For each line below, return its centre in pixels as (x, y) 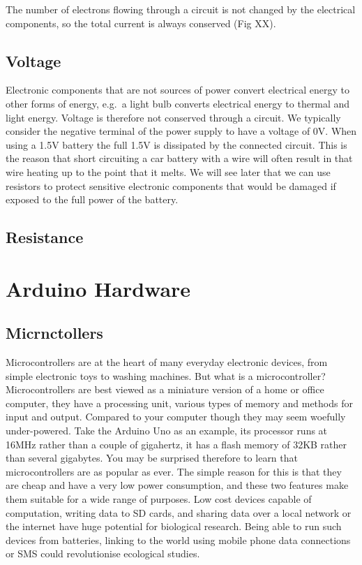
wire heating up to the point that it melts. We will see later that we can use (168, 171)
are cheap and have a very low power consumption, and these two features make (177, 485)
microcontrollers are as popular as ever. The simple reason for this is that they (174, 471)
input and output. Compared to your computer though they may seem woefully (176, 417)
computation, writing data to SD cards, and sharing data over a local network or (179, 512)
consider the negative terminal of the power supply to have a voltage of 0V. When (181, 131)
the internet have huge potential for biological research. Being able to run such (174, 526)
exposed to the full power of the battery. (92, 199)
